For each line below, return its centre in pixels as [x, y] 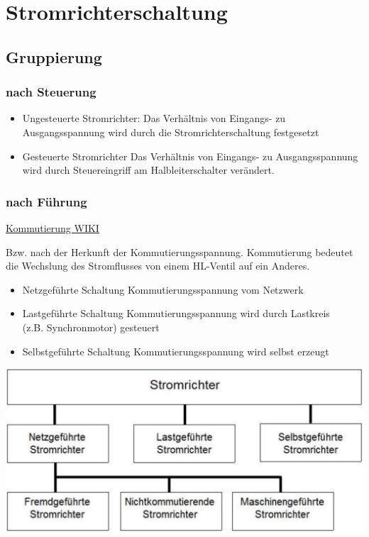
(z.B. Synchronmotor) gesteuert [91, 327]
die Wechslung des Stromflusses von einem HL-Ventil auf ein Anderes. [158, 266]
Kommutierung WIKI [53, 227]
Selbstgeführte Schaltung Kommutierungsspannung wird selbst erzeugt [176, 351]
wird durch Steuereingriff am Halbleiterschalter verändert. [148, 170]
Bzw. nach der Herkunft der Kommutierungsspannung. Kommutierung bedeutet [180, 251]
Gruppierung [54, 56]
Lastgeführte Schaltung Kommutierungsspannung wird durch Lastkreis [176, 313]
